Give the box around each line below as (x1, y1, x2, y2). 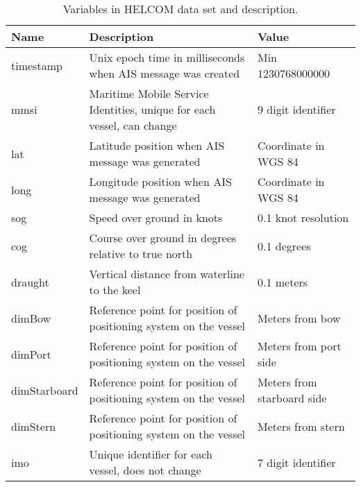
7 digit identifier (258, 454, 336, 470)
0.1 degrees (258, 237, 311, 254)
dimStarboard (11, 382, 78, 398)
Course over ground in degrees (89, 230, 237, 246)
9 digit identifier (258, 101, 336, 117)
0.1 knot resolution (258, 210, 349, 225)
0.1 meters (258, 273, 308, 290)
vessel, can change (89, 117, 177, 133)
